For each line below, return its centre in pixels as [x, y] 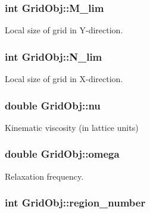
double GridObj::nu [53, 105]
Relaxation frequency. [44, 176]
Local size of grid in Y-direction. [64, 30]
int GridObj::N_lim [54, 56]
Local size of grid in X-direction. [64, 79]
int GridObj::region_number [75, 203]
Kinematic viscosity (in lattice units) [72, 127]
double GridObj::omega [62, 154]
